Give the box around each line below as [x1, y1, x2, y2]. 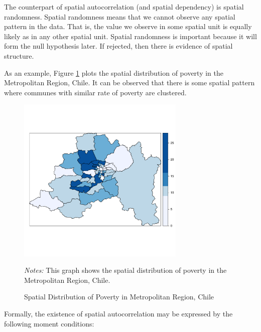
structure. [4, 50, 34, 61]
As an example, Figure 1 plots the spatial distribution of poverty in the [4, 67, 223, 78]
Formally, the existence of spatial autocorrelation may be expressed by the [4, 308, 233, 319]
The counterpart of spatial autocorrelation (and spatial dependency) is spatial [4, 2, 244, 12]
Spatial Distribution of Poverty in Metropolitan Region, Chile [24, 291, 214, 302]
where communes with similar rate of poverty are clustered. [4, 87, 187, 97]
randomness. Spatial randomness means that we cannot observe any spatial [4, 11, 235, 22]
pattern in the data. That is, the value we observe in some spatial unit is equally [4, 21, 252, 32]
